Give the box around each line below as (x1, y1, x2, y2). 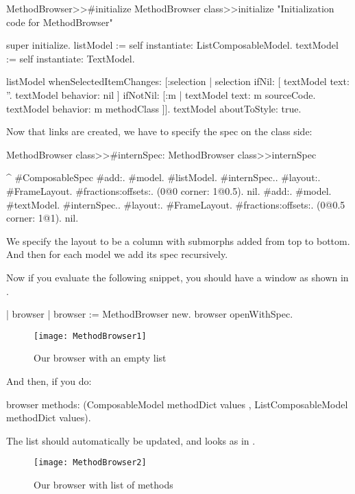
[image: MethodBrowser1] (34, 331, 147, 341)
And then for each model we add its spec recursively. (6, 247, 228, 261)
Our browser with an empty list (34, 351, 167, 365)
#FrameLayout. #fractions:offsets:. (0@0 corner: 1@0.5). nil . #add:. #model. (6, 183, 332, 198)
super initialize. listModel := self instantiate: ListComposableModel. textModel (6, 38, 339, 52)
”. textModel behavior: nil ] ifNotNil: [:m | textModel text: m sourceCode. (6, 87, 316, 102)
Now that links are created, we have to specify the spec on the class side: (6, 124, 313, 139)
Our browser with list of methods (34, 477, 173, 491)
